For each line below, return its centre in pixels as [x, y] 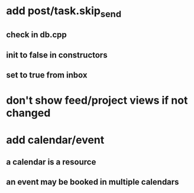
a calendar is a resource [51, 162]
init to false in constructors [57, 55]
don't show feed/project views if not [97, 100]
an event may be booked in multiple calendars [93, 182]
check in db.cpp [36, 35]
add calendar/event [55, 140]
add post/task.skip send [64, 12]
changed [28, 113]
